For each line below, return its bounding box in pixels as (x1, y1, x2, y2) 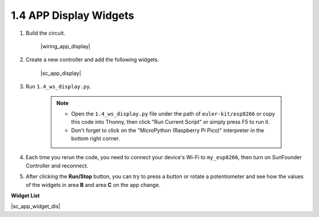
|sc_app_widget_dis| (11, 203, 60, 210)
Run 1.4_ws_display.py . (25, 83, 92, 90)
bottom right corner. (71, 135, 121, 142)
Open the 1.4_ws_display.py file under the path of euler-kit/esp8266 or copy (71, 110, 275, 117)
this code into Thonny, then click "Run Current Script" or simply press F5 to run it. (71, 119, 270, 126)
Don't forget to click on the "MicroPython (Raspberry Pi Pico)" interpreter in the (71, 127, 264, 134)
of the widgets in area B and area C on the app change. (25, 181, 161, 188)
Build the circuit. (25, 29, 66, 37)
